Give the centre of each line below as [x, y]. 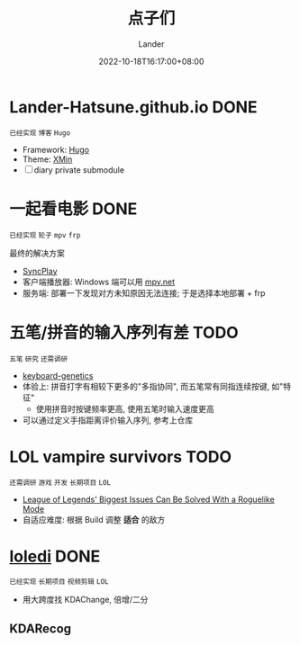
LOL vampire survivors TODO [121, 457]
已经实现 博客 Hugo [40, 133]
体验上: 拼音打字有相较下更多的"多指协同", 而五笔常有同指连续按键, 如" [153, 386]
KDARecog [41, 628]
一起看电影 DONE [73, 209]
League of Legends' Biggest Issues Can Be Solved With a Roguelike [148, 499]
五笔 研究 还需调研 [39, 359]
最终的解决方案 [37, 253]
